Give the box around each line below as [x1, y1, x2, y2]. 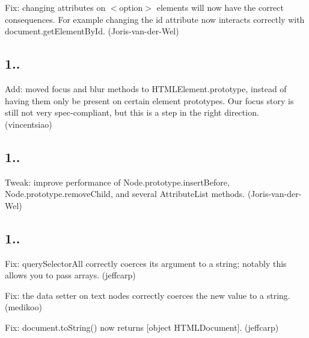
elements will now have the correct [156, 1, 284, 13]
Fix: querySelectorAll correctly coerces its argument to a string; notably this [5, 257, 287, 269]
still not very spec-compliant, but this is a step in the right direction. [5, 106, 259, 119]
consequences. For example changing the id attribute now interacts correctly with [5, 13, 305, 25]
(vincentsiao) [5, 117, 52, 130]
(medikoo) [5, 301, 42, 313]
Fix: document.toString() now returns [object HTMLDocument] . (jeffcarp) [5, 321, 279, 333]
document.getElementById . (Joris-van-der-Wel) [5, 25, 179, 37]
